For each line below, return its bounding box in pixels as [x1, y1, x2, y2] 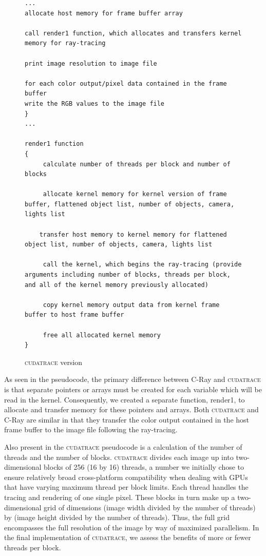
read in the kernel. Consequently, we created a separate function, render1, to [4, 394, 245, 405]
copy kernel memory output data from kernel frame [43, 301, 220, 309]
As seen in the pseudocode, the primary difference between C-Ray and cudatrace [4, 374, 261, 385]
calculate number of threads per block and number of [43, 160, 231, 168]
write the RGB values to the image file [25, 100, 165, 107]
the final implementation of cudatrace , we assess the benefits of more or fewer [4, 532, 251, 543]
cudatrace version [25, 356, 83, 367]
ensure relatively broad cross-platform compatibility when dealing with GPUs [4, 471, 248, 482]
